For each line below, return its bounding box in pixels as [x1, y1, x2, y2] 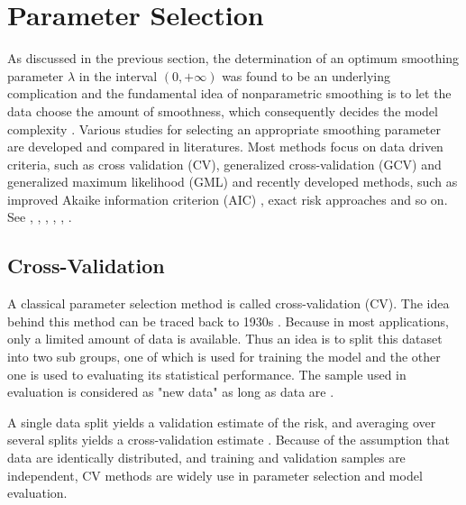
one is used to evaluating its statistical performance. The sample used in [7, 364, 407, 383]
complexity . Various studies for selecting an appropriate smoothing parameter [7, 119, 441, 138]
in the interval [78, 66, 158, 85]
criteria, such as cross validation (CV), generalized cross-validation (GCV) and [7, 154, 442, 173]
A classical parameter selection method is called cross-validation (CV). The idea [7, 294, 450, 313]
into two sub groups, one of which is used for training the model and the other [7, 347, 441, 366]
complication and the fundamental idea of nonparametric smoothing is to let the [7, 84, 452, 103]
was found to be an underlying [222, 66, 390, 85]
